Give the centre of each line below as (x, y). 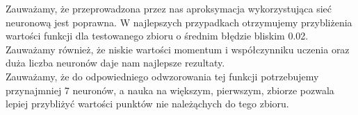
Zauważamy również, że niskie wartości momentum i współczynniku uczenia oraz (178, 49)
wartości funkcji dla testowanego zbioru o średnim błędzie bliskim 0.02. (157, 36)
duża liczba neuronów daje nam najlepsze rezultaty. (115, 63)
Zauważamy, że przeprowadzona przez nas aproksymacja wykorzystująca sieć (169, 8)
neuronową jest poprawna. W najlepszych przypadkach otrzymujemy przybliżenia (179, 22)
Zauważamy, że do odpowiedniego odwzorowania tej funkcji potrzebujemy (162, 76)
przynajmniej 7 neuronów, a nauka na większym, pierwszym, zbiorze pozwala (170, 90)
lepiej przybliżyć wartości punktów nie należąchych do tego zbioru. (147, 104)
